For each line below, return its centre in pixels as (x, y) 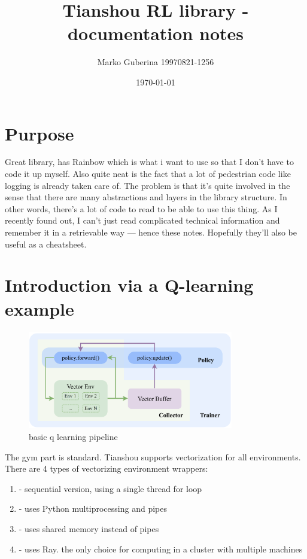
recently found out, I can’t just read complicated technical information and (142, 220)
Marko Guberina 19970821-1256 (156, 62)
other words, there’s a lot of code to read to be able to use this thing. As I (141, 208)
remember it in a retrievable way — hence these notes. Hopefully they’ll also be (151, 232)
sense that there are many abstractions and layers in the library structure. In (146, 197)
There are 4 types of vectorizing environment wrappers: (107, 468)
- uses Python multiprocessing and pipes (93, 508)
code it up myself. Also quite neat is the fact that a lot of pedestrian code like (148, 174)
